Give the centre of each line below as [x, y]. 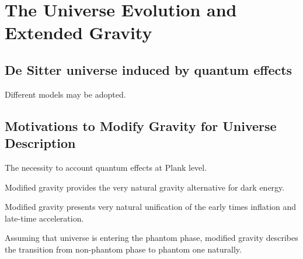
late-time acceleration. [44, 218]
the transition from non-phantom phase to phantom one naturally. [123, 249]
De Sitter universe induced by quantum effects [149, 69]
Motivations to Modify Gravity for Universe [141, 125]
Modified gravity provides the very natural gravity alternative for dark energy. [145, 187]
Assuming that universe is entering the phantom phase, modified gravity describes [151, 238]
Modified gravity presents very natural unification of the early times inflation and [151, 207]
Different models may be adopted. [65, 94]
